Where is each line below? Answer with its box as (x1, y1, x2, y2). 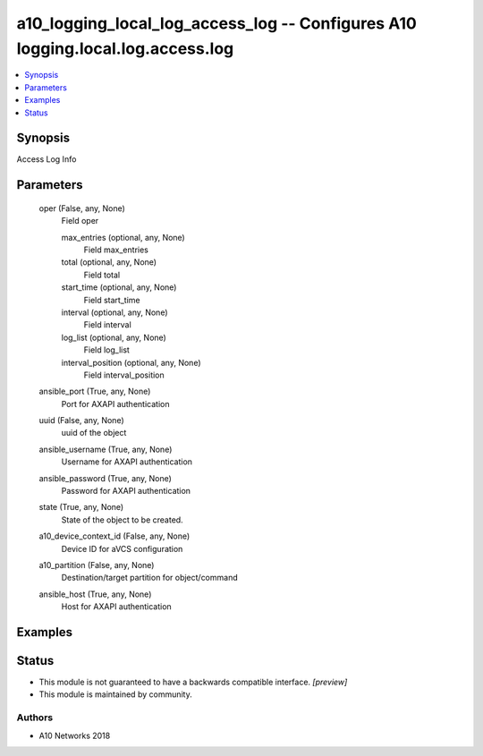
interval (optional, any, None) (61, 307, 168, 318)
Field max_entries (83, 244, 149, 255)
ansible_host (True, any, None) (38, 589, 152, 599)
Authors (16, 711, 54, 724)
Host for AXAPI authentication (61, 601, 172, 612)
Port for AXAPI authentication (61, 398, 170, 409)
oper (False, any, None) (38, 202, 125, 214)
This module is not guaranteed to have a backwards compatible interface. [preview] (38, 676, 348, 688)
